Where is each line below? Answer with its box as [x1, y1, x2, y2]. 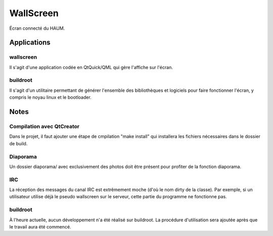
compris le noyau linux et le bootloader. [9, 94, 92, 100]
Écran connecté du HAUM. [9, 25, 65, 31]
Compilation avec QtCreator [9, 123, 80, 130]
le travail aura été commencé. [9, 223, 71, 229]
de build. [9, 140, 28, 146]
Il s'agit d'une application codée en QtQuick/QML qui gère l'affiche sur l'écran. [9, 64, 173, 70]
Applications [9, 38, 51, 47]
